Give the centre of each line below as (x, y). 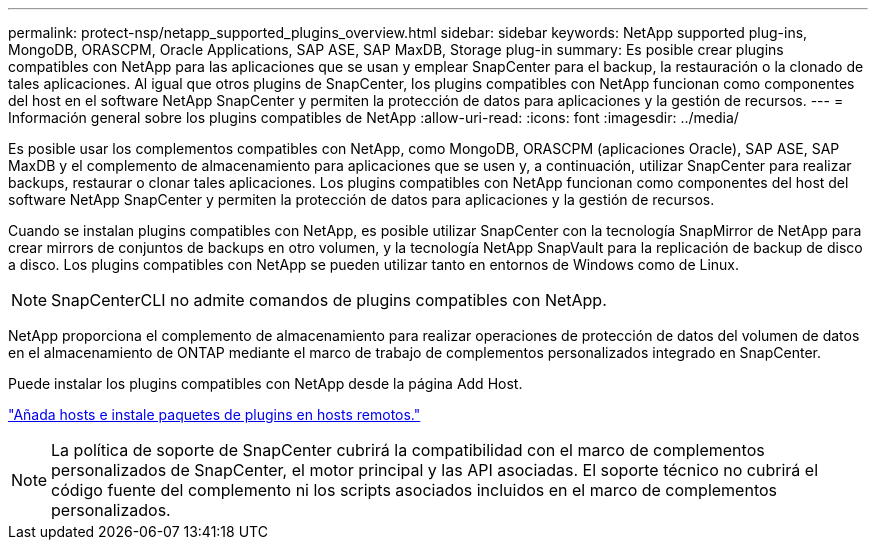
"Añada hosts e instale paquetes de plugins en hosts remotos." (214, 414)
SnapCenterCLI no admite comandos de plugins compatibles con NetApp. (329, 300)
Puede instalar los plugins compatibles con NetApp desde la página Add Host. (265, 383)
